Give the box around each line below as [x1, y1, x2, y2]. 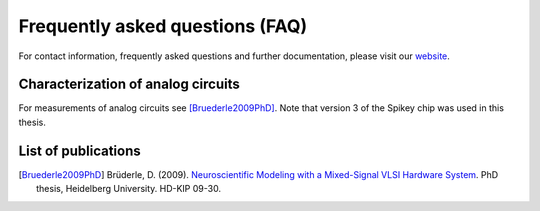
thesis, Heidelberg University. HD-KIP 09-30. [36, 183, 222, 195]
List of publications [18, 142, 141, 159]
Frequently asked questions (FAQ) [18, 15, 308, 37]
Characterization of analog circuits [18, 76, 240, 93]
